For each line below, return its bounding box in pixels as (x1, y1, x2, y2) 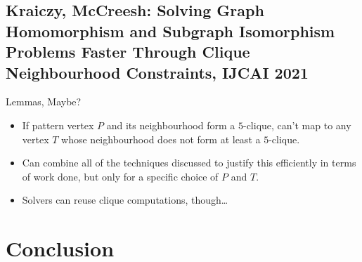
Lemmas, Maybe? (6, 94, 82, 109)
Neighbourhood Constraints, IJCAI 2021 (6, 61, 309, 83)
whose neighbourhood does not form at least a (61, 131, 261, 146)
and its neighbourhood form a (106, 117, 235, 132)
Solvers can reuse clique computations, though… (22, 192, 228, 207)
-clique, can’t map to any (243, 117, 351, 132)
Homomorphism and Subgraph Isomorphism (6, 20, 335, 41)
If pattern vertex (22, 117, 94, 132)
